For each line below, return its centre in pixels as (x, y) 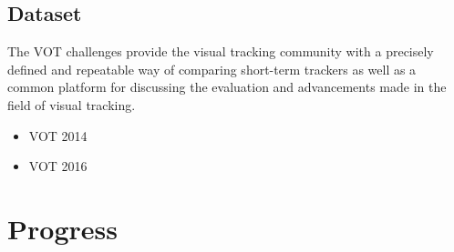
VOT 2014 (58, 135)
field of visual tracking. (72, 104)
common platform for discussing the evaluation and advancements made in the (227, 87)
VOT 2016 (58, 166)
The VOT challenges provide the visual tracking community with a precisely (221, 51)
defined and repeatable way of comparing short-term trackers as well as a (212, 69)
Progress (62, 228)
